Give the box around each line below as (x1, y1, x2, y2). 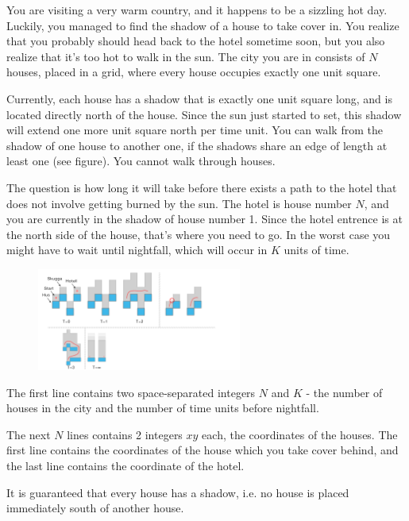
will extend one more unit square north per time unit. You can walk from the (6, 122, 383, 138)
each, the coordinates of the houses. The (202, 426, 398, 442)
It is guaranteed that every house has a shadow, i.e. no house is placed (6, 484, 349, 500)
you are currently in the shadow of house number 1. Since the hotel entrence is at (6, 210, 403, 227)
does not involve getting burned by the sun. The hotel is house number (6, 195, 352, 211)
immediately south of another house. (6, 500, 184, 516)
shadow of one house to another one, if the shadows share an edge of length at (6, 137, 388, 153)
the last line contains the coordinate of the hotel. (6, 457, 245, 474)
